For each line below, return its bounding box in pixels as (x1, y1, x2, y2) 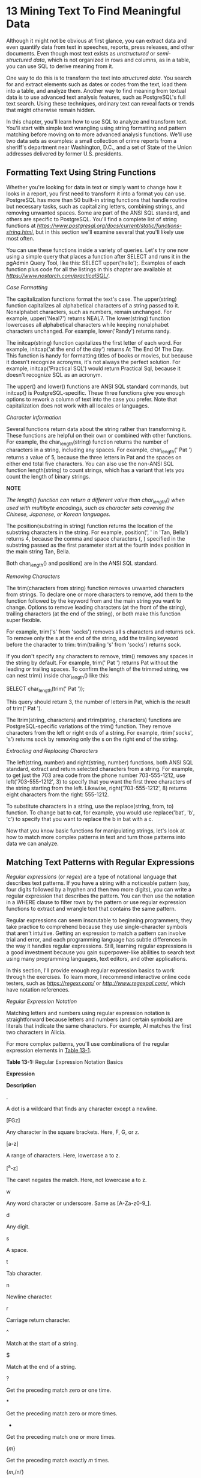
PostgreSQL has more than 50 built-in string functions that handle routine (6, 196, 188, 203)
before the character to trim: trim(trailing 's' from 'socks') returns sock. (6, 641, 182, 648)
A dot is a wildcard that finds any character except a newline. (6, 1105, 157, 1113)
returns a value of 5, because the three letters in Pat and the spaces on (6, 454, 182, 461)
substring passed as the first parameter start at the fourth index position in (6, 541, 191, 549)
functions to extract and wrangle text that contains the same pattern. (6, 905, 176, 913)
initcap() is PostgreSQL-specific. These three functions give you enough (6, 389, 185, 396)
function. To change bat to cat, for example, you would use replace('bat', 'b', (6, 809, 195, 816)
